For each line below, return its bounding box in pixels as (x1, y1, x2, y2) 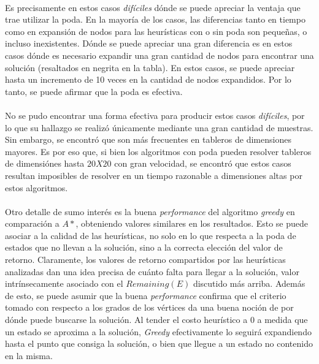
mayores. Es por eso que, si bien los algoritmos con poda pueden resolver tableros (5, 145, 312, 157)
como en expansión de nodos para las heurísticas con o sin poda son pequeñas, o (5, 25, 307, 37)
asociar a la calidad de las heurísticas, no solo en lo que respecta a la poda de (5, 229, 296, 241)
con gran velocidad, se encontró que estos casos (114, 157, 291, 170)
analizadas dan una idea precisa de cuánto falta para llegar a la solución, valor (5, 265, 299, 278)
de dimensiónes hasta (5, 157, 85, 170)
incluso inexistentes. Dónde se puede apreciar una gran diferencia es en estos (5, 37, 293, 50)
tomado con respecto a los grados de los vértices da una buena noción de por (5, 301, 294, 314)
